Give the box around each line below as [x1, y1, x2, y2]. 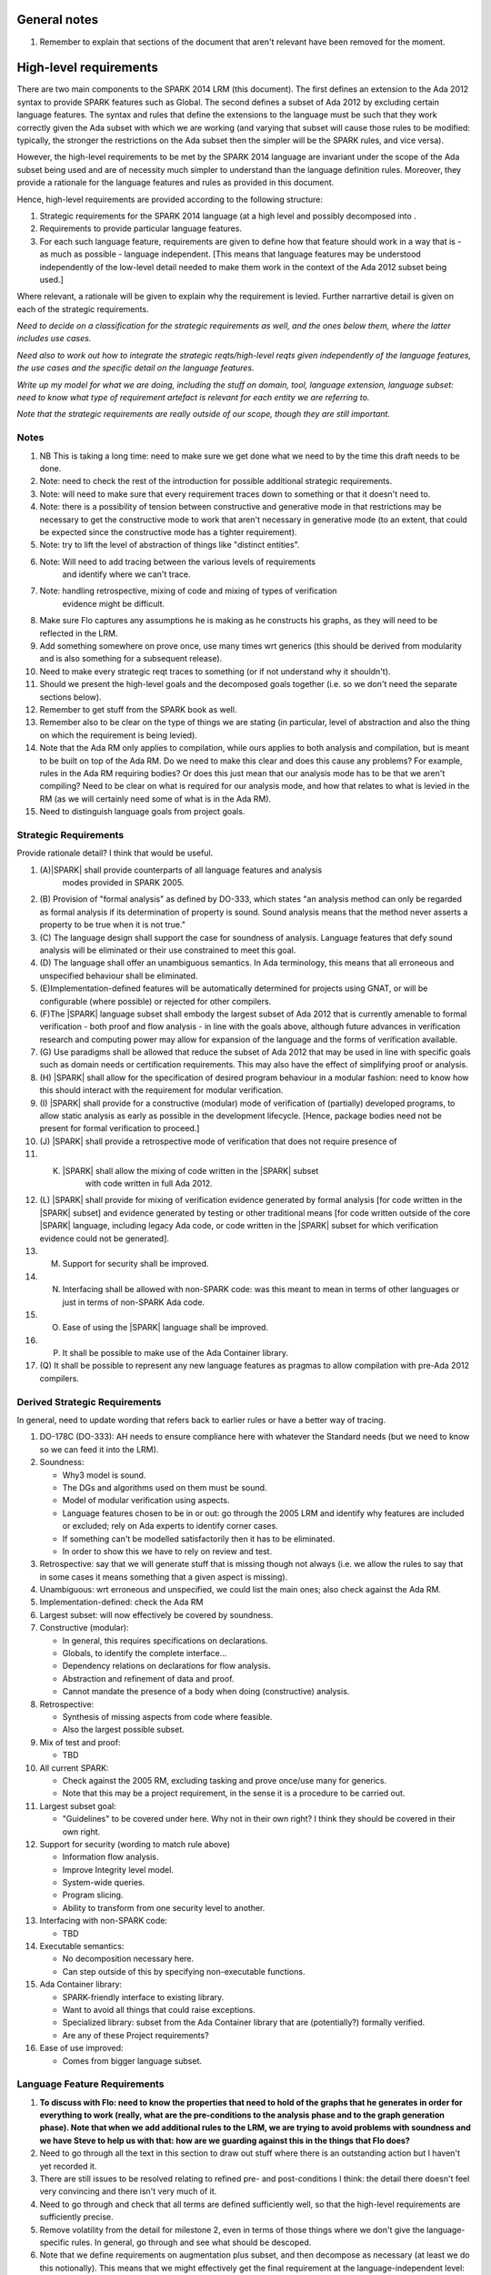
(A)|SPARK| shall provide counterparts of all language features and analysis [39, 864, 323, 875]
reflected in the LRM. [39, 628, 118, 639]
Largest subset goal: [39, 1800, 117, 1811]
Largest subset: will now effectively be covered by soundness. [39, 1609, 274, 1620]
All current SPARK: [39, 1762, 109, 1774]
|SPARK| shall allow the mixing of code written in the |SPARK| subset [62, 1165, 319, 1176]
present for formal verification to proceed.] [39, 1123, 200, 1134]
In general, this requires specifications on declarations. [62, 1634, 268, 1646]
